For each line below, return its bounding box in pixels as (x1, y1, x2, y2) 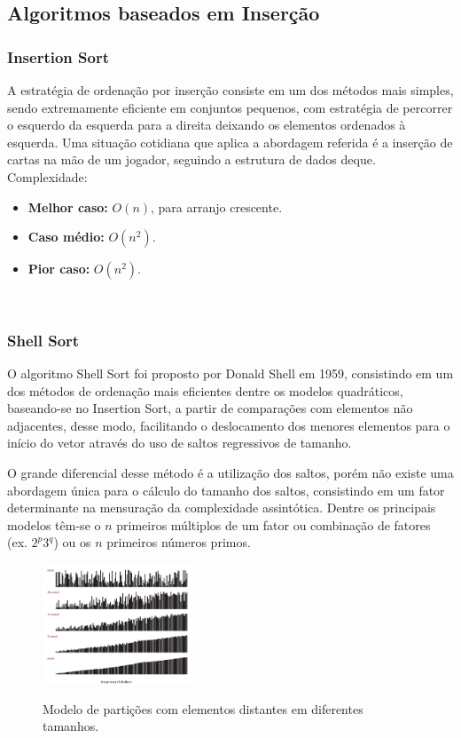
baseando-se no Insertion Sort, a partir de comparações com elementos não (7, 399, 413, 417)
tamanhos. (43, 717, 99, 735)
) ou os (53, 533, 91, 552)
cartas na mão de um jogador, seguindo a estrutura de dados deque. (7, 150, 376, 169)
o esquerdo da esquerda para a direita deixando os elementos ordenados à (7, 115, 406, 134)
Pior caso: (27, 259, 90, 278)
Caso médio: (27, 227, 105, 246)
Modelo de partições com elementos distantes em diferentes (43, 699, 363, 718)
